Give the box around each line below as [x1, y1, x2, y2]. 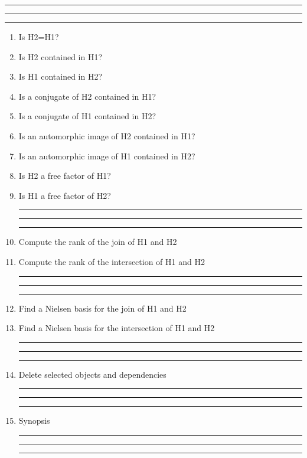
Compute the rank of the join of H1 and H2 [18, 235, 177, 248]
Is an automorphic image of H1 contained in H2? [18, 149, 195, 162]
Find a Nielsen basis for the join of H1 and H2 [18, 302, 187, 314]
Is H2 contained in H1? [18, 50, 103, 63]
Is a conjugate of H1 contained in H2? [18, 110, 156, 122]
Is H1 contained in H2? [18, 70, 103, 83]
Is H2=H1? [18, 31, 59, 42]
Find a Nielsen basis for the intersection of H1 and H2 [18, 322, 215, 334]
